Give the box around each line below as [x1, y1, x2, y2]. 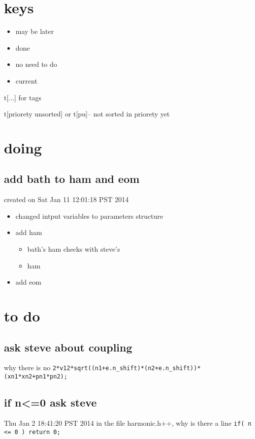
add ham [15, 227, 42, 237]
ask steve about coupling [4, 339, 132, 354]
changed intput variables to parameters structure [15, 210, 163, 221]
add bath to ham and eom [4, 171, 140, 186]
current [15, 75, 37, 86]
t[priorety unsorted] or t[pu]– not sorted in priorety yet [4, 109, 170, 119]
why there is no [4, 362, 51, 373]
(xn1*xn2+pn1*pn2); [4, 373, 67, 380]
